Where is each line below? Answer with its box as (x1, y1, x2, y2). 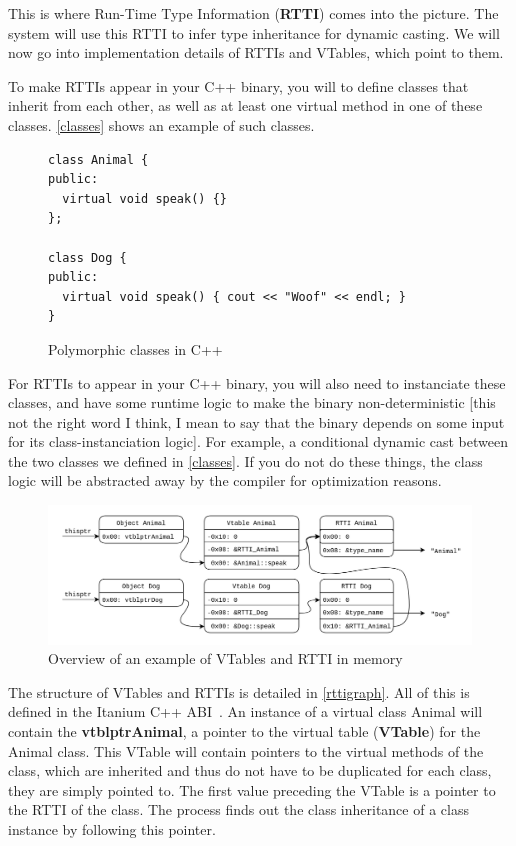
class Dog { (48, 250, 127, 265)
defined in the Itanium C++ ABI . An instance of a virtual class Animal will (8, 701, 483, 722)
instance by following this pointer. (8, 818, 216, 839)
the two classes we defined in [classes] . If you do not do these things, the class (8, 450, 483, 471)
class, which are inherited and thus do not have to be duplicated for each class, (8, 760, 492, 781)
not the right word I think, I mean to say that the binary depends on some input (8, 411, 505, 432)
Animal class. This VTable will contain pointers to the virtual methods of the (8, 740, 484, 761)
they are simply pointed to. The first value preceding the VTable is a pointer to (8, 779, 496, 800)
